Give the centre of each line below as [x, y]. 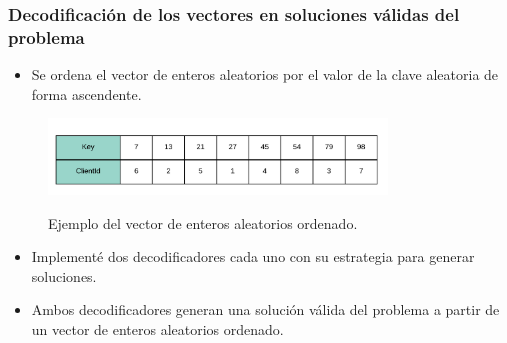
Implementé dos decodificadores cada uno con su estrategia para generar [253, 256]
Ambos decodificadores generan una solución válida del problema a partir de [265, 309]
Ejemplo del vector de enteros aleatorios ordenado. [203, 222]
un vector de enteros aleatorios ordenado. [157, 329]
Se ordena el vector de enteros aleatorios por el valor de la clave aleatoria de [265, 74]
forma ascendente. [86, 93]
